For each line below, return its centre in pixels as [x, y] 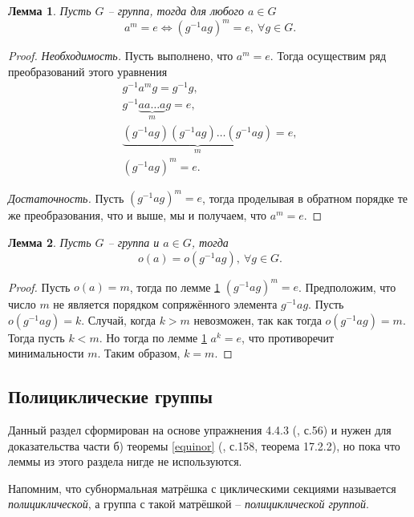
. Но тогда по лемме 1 [153, 337]
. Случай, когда [118, 319]
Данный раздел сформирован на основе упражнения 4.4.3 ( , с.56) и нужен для [200, 430]
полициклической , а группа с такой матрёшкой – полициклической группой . [189, 504]
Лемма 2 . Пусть [50, 242]
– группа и [134, 242]
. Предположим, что [347, 287]
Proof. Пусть [39, 287]
